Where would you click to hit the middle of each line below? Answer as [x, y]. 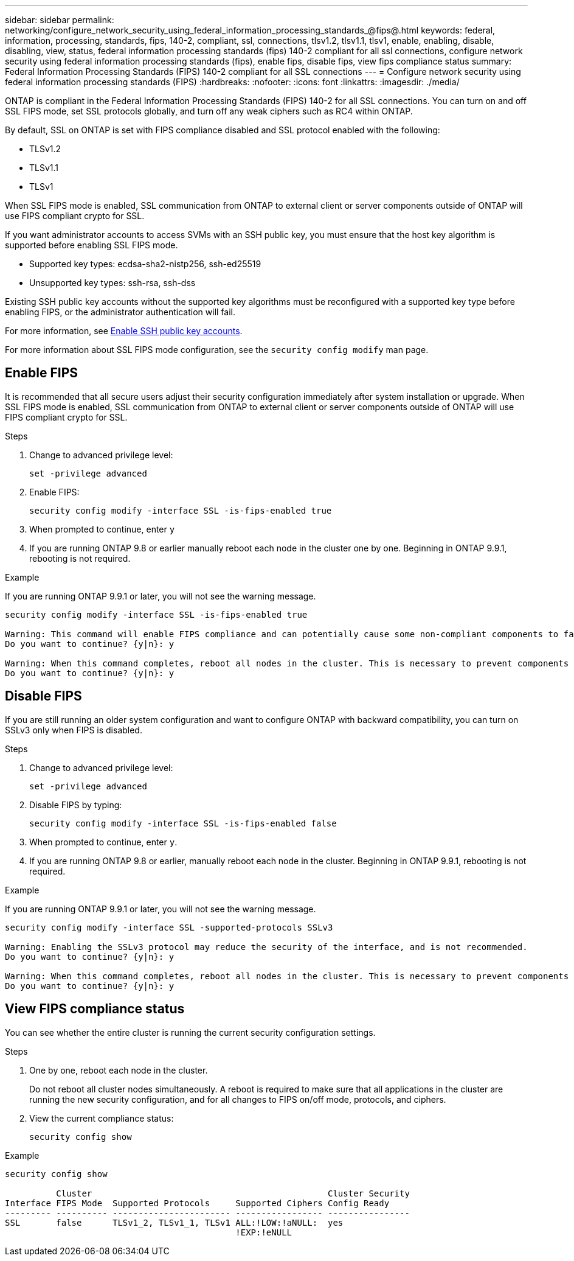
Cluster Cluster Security [233, 1193]
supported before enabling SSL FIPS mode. [92, 245]
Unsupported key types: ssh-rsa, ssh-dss [112, 283]
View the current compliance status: [102, 1118]
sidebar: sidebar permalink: [60, 20]
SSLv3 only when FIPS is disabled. [74, 730]
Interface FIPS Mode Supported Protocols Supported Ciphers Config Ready [197, 1203]
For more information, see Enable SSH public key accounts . [124, 331]
